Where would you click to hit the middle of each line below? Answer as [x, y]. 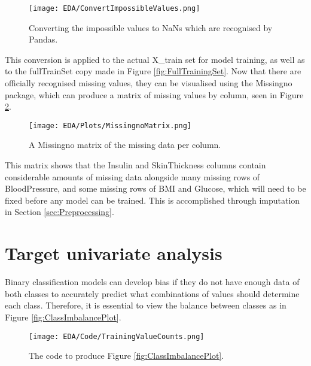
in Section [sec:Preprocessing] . [60, 212]
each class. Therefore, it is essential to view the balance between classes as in [146, 305]
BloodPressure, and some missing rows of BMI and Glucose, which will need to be [155, 188]
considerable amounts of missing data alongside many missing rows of [132, 176]
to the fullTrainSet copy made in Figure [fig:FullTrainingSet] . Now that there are [153, 71]
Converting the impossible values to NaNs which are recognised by [151, 27]
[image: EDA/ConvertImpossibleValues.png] [115, 8]
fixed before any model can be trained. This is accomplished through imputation [153, 200]
